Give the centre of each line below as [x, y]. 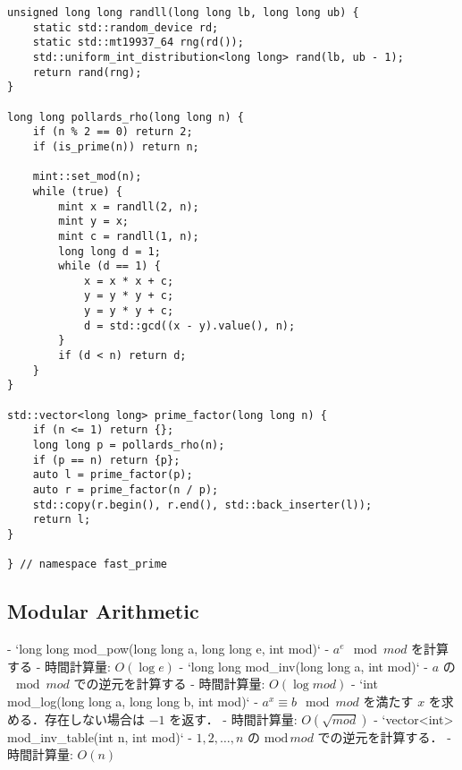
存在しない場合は [94, 719]
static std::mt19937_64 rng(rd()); [138, 43]
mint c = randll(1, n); [129, 236]
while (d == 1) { [109, 266]
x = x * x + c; [129, 281]
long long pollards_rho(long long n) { [126, 117]
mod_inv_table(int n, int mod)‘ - [100, 736]
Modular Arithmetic [103, 611]
